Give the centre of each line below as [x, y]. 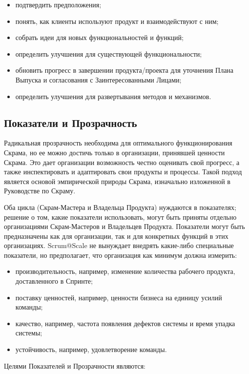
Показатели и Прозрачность [71, 122]
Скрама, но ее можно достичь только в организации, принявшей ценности [114, 152]
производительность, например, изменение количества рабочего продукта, [125, 271]
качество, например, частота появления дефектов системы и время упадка [125, 323]
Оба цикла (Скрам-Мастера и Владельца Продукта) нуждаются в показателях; [120, 207]
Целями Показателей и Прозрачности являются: [75, 365]
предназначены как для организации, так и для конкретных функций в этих [116, 236]
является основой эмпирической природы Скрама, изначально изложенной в [117, 181]
